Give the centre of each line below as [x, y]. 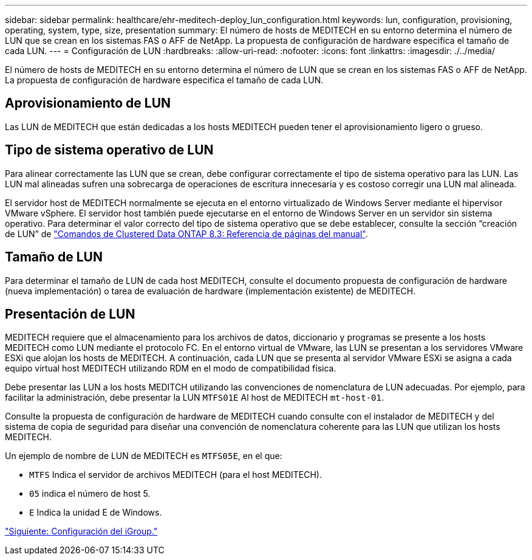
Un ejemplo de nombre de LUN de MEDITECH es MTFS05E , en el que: [144, 456]
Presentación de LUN [70, 314]
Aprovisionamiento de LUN [88, 103]
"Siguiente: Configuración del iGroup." [81, 531]
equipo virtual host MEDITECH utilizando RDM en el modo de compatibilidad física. [171, 368]
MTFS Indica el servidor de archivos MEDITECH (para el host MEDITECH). [176, 475]
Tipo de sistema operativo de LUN [109, 150]
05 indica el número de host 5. [90, 494]
